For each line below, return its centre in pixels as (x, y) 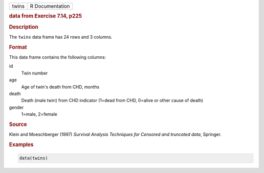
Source (18, 124)
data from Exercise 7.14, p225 (45, 16)
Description (24, 27)
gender (16, 107)
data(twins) (34, 158)
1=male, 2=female (39, 114)
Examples (21, 145)
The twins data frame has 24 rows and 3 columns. (61, 37)
